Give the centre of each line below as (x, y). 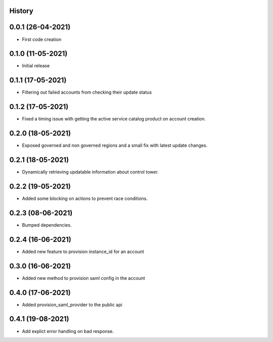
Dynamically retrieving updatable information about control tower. (90, 172)
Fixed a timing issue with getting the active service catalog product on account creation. (114, 119)
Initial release (36, 66)
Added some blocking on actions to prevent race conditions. (85, 198)
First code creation (42, 39)
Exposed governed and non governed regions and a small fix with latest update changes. (115, 145)
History (21, 11)
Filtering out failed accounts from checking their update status (87, 92)
